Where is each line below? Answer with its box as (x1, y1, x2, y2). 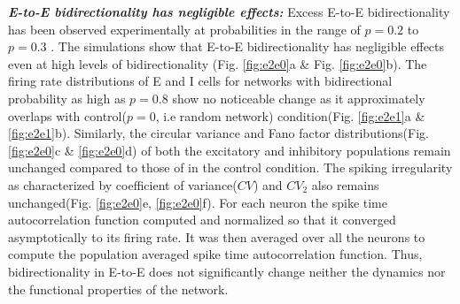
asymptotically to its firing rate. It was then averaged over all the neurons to (8, 227, 425, 246)
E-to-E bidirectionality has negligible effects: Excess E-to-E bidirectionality (8, 3, 450, 20)
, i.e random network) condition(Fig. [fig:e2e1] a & (155, 106, 425, 125)
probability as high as (8, 88, 126, 107)
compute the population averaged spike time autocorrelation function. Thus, (8, 245, 423, 263)
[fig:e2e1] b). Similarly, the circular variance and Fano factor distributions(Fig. (8, 124, 429, 142)
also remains (311, 175, 379, 194)
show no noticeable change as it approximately (172, 88, 425, 107)
